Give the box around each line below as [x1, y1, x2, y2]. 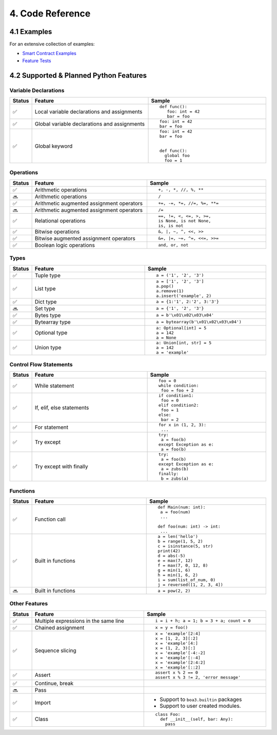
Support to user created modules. [160, 702, 241, 709]
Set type [34, 305, 55, 312]
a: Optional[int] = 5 [156, 325, 207, 330]
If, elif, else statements [34, 404, 89, 411]
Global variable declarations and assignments [34, 120, 145, 127]
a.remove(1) [156, 288, 184, 293]
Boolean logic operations [34, 241, 95, 249]
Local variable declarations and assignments [34, 108, 143, 115]
